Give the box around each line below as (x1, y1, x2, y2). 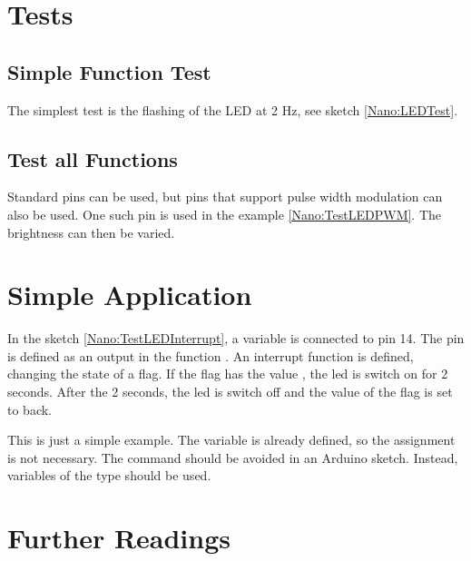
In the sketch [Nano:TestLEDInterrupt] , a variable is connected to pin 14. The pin (7, 329, 465, 348)
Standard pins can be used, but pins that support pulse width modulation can (7, 187, 443, 206)
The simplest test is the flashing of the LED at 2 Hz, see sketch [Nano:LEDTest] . (7, 100, 458, 119)
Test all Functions (7, 144, 178, 172)
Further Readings (7, 519, 231, 556)
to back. (7, 399, 52, 418)
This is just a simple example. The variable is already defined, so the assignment (7, 430, 456, 449)
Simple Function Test (7, 57, 211, 85)
